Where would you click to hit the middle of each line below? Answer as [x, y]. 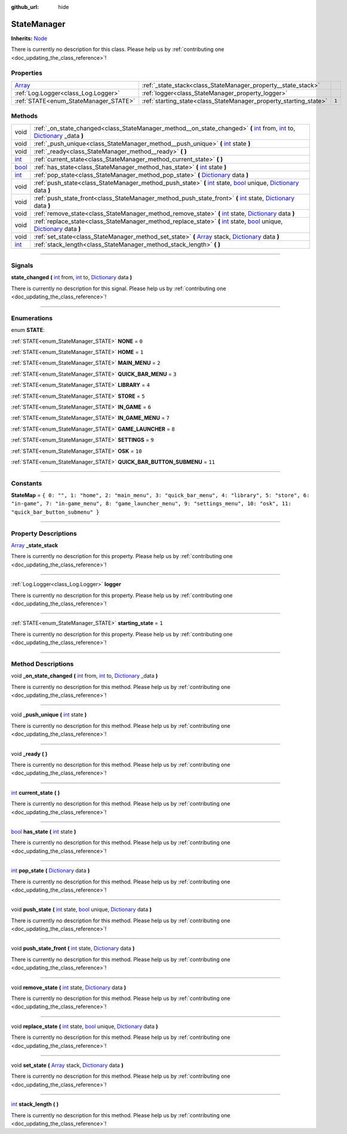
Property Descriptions [44, 534]
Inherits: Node [29, 38]
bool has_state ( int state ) [44, 831]
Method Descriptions [42, 664]
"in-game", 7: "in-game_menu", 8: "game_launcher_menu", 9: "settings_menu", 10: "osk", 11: [151, 504]
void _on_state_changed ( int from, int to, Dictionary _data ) [85, 676]
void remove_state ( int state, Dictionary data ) [69, 987]
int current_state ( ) [36, 792]
